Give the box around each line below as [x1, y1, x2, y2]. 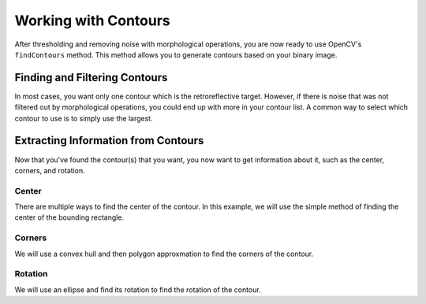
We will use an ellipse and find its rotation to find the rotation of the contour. [14, 284, 261, 295]
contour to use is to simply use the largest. [14, 113, 153, 123]
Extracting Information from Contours [14, 134, 204, 147]
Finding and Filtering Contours [14, 71, 168, 84]
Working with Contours [14, 12, 171, 29]
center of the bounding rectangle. [14, 213, 125, 222]
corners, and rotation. [14, 165, 86, 175]
